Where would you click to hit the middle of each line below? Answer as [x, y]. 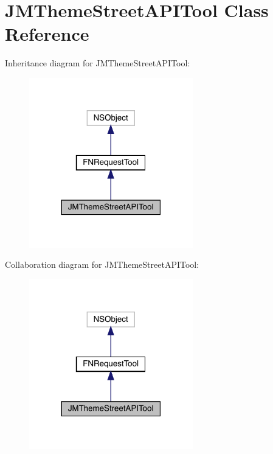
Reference [47, 34]
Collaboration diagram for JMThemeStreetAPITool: [102, 264]
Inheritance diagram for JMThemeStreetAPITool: [98, 63]
